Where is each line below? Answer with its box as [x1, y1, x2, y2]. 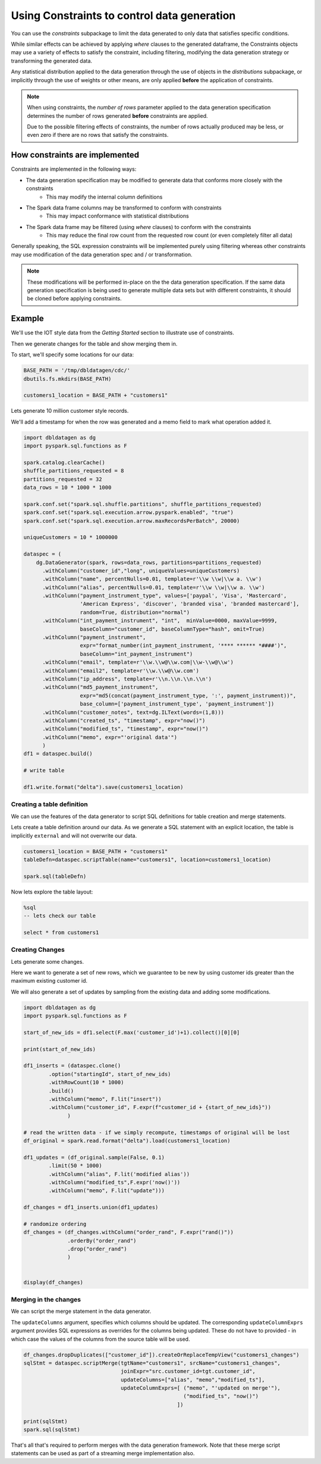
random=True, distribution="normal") [80, 609, 190, 616]
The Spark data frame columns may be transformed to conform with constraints [26, 204, 222, 211]
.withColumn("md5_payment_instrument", [42, 684, 159, 691]
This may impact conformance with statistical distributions [46, 212, 190, 220]
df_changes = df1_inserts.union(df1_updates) [23, 1204, 159, 1211]
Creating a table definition [11, 800, 89, 808]
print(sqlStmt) [23, 1418, 68, 1425]
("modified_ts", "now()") [183, 1393, 259, 1400]
